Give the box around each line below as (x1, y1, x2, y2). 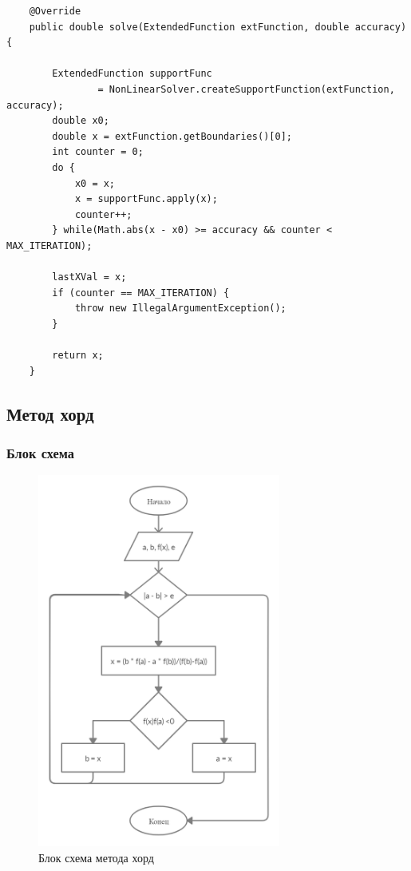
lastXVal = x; (52, 271, 127, 283)
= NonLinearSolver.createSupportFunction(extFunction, (97, 83, 395, 95)
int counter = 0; (52, 146, 144, 158)
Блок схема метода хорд (38, 849, 154, 865)
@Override (29, 6, 81, 17)
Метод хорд (6, 401, 94, 426)
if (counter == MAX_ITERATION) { (52, 287, 230, 299)
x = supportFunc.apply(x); (74, 193, 218, 205)
